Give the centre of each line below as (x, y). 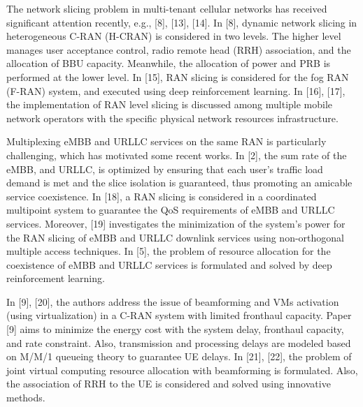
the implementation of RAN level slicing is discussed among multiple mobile (170, 104)
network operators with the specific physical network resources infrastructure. (172, 118)
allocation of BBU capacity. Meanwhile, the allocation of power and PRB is (169, 63)
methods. (26, 398)
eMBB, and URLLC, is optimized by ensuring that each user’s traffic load (165, 169)
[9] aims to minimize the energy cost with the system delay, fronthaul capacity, (175, 329)
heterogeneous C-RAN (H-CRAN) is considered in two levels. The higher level (174, 36)
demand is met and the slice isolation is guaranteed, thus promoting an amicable (179, 183)
